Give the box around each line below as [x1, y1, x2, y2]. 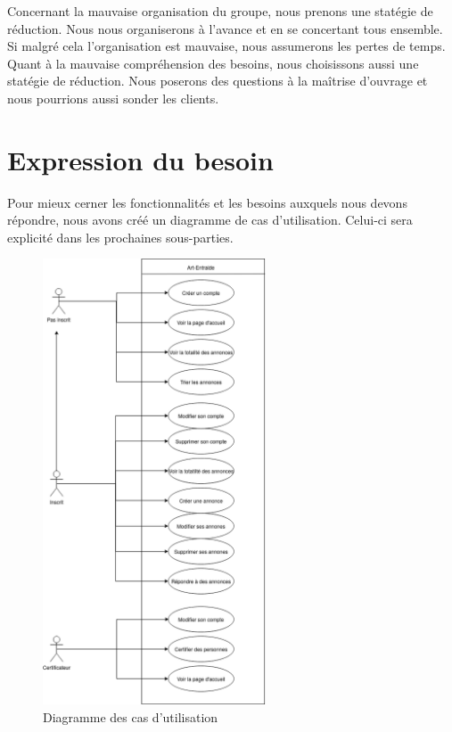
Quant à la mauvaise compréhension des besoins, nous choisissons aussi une [7, 53, 419, 72]
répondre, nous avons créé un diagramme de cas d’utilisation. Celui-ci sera [7, 210, 413, 229]
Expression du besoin [7, 141, 274, 177]
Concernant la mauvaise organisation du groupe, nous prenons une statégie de [7, 2, 433, 20]
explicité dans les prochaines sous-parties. [7, 227, 234, 246]
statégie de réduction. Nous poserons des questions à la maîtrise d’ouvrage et [7, 71, 428, 90]
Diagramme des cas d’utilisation [43, 708, 218, 727]
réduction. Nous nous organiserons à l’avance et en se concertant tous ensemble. [7, 19, 443, 37]
